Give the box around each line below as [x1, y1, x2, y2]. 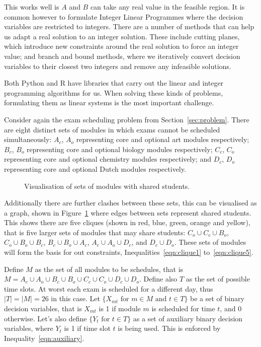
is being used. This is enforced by [118, 323, 221, 333]
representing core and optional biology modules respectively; [27, 144, 213, 154]
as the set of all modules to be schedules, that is [35, 263, 184, 274]
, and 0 [220, 303, 242, 314]
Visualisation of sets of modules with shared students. [24, 180, 190, 191]
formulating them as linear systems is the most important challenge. [4, 97, 214, 108]
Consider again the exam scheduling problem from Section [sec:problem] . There [4, 114, 249, 124]
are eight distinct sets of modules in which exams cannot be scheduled [4, 124, 220, 134]
